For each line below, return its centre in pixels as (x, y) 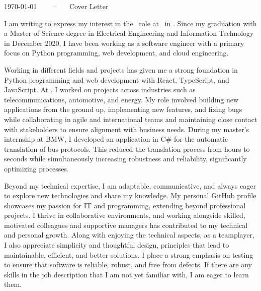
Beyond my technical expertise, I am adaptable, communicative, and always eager (130, 185)
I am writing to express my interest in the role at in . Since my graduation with (130, 23)
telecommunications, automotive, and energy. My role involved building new (121, 99)
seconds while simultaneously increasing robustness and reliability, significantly (125, 159)
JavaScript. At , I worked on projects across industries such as (100, 90)
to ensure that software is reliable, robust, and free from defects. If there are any (128, 265)
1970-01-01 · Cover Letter (56, 6)
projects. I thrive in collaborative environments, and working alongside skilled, (125, 215)
